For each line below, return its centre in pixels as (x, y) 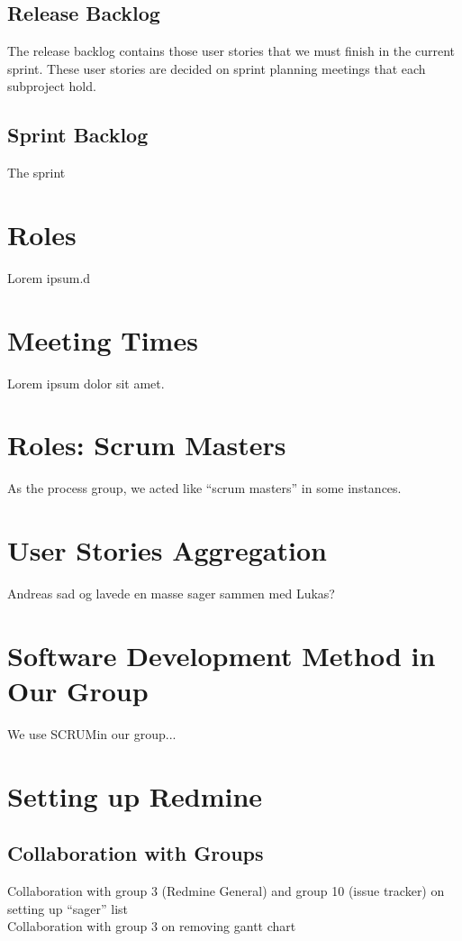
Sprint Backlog (78, 135)
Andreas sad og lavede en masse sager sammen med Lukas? (171, 594)
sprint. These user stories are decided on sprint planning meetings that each (217, 68)
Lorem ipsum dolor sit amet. (86, 383)
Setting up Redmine (135, 795)
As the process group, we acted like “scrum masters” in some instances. (204, 488)
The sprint (36, 173)
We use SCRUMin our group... (92, 733)
